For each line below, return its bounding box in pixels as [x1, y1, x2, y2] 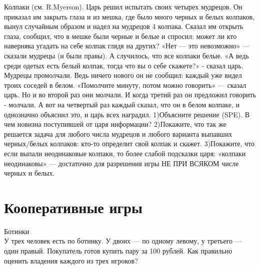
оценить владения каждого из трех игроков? [4, 255, 138, 266]
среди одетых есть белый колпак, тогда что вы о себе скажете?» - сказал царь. [4, 60, 243, 70]
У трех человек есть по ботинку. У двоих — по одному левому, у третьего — [4, 236, 242, 246]
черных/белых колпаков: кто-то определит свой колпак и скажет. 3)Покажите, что [4, 138, 255, 149]
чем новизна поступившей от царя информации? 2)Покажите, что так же [4, 119, 226, 129]
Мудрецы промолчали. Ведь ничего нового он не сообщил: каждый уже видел [4, 70, 242, 80]
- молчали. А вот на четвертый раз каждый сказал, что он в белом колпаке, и [4, 99, 240, 109]
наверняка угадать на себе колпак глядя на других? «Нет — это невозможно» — [4, 40, 250, 51]
